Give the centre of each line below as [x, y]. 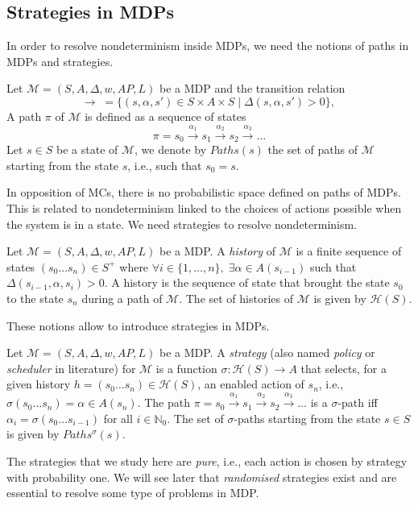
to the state [35, 298]
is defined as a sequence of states [166, 116]
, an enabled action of [251, 384]
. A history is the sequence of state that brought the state [247, 282]
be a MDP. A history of [217, 251]
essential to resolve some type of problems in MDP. [133, 493]
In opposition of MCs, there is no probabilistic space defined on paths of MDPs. [204, 192]
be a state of [87, 149]
